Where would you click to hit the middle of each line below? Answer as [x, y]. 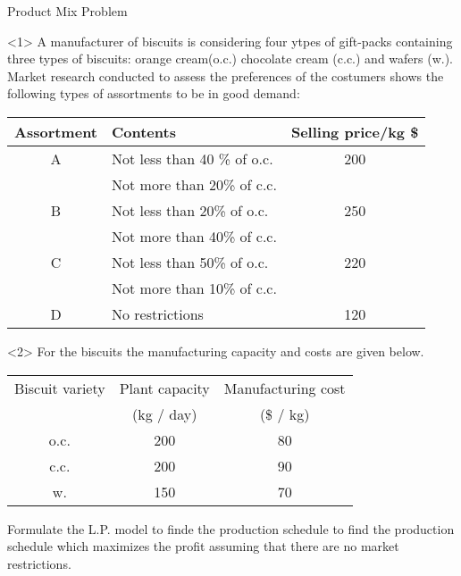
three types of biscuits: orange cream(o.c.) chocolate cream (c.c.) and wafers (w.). [230, 58]
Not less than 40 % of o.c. [193, 158]
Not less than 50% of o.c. [190, 262]
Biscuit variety [60, 388]
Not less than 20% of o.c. [190, 210]
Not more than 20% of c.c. [194, 184]
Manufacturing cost [285, 388]
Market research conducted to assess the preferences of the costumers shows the [226, 75]
